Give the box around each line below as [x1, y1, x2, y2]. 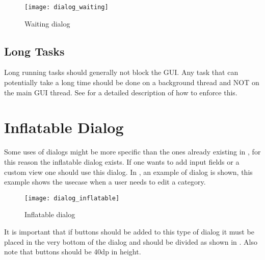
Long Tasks [4, 43, 65, 59]
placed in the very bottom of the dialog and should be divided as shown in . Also [4, 236, 257, 247]
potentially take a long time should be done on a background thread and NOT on [4, 77, 259, 88]
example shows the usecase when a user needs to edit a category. [4, 176, 206, 187]
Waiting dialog [24, 18, 70, 29]
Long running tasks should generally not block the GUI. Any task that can [4, 67, 238, 77]
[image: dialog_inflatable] [24, 194, 120, 202]
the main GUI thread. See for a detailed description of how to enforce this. [4, 87, 237, 97]
